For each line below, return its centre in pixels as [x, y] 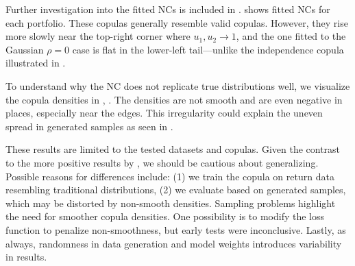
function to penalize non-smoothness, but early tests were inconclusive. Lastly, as [176, 229]
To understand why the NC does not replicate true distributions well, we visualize [178, 85]
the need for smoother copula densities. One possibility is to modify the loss [165, 216]
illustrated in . [36, 63]
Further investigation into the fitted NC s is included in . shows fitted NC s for [168, 9]
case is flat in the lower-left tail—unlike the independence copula [208, 49]
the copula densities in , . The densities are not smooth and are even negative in [174, 99]
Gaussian [25, 49]
